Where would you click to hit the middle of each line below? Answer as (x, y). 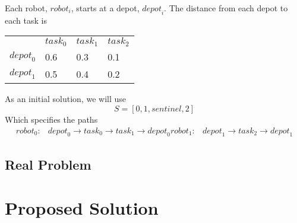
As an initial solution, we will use (66, 99)
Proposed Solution (82, 208)
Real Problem (48, 164)
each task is (26, 20)
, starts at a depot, (105, 8)
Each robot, (26, 8)
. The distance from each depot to (226, 8)
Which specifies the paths (51, 119)
